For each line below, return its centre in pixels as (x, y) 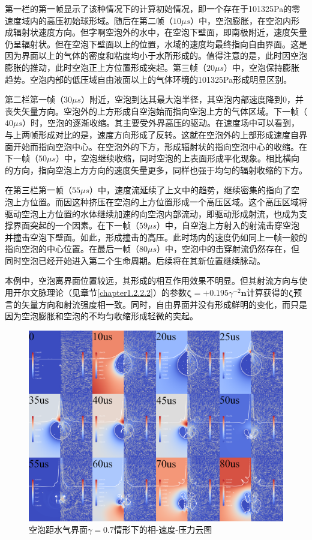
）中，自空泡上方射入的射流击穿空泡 (228, 225)
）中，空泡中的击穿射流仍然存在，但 (228, 249)
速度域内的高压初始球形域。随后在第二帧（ (89, 20)
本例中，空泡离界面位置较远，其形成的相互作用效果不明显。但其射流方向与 (152, 280)
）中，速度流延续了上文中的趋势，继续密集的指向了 (190, 190)
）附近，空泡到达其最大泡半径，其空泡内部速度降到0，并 (193, 99)
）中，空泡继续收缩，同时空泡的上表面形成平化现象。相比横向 (178, 158)
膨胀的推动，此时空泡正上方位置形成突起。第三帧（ (106, 67)
